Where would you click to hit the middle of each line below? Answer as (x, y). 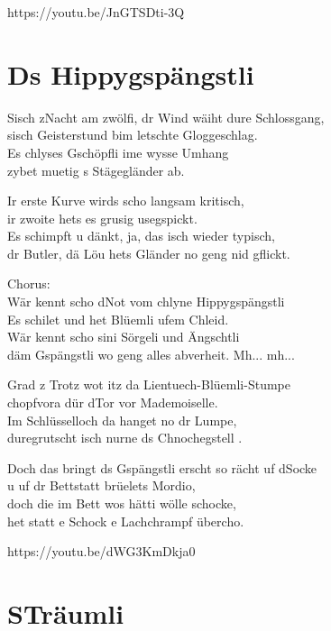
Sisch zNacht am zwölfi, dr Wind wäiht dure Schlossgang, (166, 117)
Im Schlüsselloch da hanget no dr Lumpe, (122, 420)
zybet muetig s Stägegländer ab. (96, 170)
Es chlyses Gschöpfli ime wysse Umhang (118, 152)
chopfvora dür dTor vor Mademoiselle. (113, 402)
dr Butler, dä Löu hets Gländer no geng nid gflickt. (149, 253)
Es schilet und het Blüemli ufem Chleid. (118, 319)
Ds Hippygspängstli (131, 73)
